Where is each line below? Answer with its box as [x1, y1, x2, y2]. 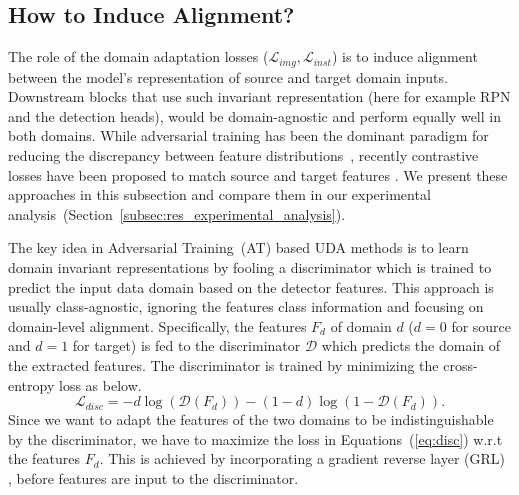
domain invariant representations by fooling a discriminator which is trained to [8, 257, 492, 277]
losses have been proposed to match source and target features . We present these [8, 164, 508, 185]
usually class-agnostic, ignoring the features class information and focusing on [8, 296, 484, 317]
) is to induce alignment [331, 46, 478, 67]
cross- [443, 354, 478, 375]
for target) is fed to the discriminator [72, 335, 301, 356]
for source [451, 315, 512, 336]
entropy [8, 374, 55, 395]
